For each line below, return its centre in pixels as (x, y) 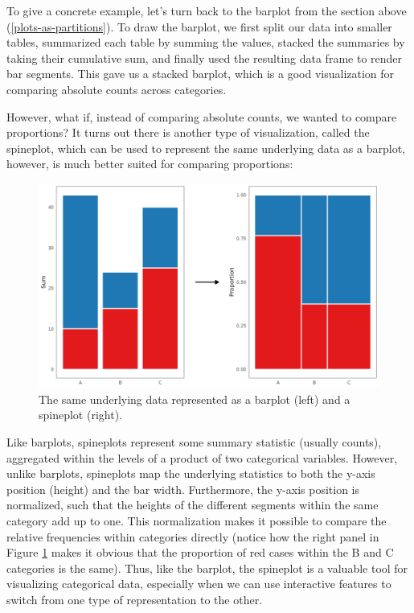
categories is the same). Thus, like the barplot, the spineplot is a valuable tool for (207, 568)
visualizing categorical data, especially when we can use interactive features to (199, 584)
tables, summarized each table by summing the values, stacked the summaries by (206, 42)
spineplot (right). (80, 415)
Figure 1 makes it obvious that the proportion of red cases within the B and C (200, 552)
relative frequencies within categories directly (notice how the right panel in (193, 536)
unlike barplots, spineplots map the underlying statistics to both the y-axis (191, 473)
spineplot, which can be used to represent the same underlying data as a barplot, (206, 148)
